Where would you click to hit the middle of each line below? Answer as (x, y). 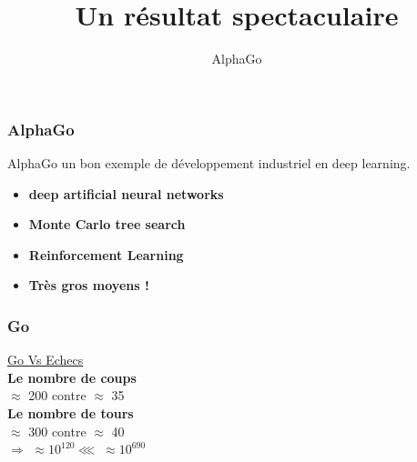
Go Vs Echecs (46, 360)
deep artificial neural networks (126, 193)
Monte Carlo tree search (107, 224)
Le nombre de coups (72, 377)
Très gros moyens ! (89, 285)
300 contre (57, 431)
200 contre (57, 395)
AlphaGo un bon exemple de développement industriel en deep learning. (209, 163)
